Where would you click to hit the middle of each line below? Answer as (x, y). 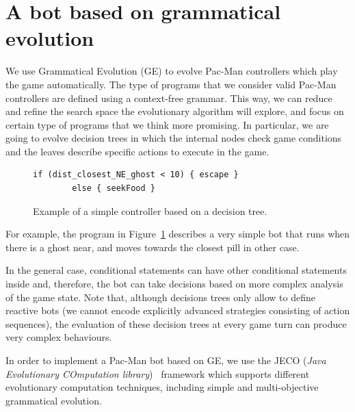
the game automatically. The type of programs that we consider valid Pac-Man (171, 84)
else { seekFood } (114, 189)
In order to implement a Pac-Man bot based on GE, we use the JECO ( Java (166, 360)
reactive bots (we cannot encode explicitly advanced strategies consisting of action (178, 310)
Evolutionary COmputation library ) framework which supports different (158, 373)
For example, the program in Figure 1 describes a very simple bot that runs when (178, 234)
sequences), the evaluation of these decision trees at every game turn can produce (176, 323)
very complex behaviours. (59, 337)
